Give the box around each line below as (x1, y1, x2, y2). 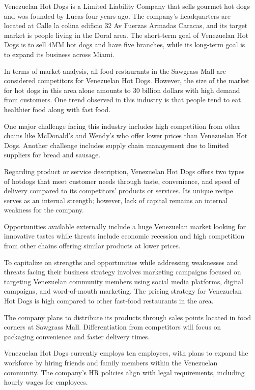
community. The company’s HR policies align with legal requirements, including (4, 367, 245, 377)
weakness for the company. (4, 205, 84, 215)
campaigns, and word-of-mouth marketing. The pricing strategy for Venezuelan (4, 286, 242, 296)
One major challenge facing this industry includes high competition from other (4, 120, 241, 131)
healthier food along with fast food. (4, 104, 111, 114)
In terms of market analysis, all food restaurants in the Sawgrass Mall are (4, 65, 226, 76)
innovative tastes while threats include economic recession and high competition (4, 231, 245, 241)
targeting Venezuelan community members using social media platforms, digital (4, 276, 243, 286)
